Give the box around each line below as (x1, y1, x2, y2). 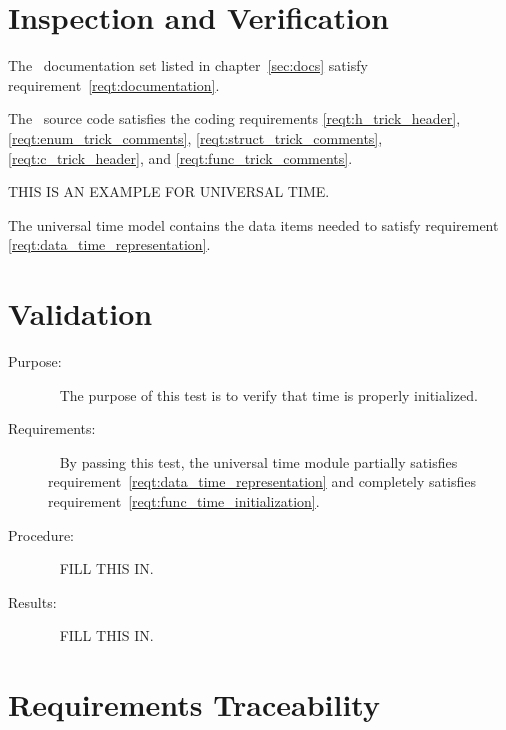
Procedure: (8, 524, 75, 545)
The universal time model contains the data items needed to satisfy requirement (8, 214, 499, 235)
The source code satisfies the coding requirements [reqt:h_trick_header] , (8, 108, 461, 129)
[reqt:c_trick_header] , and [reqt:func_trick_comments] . (8, 147, 353, 168)
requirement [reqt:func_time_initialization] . (48, 490, 320, 511)
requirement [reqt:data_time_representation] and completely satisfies (48, 471, 476, 492)
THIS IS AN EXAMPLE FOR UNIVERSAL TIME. (8, 181, 330, 202)
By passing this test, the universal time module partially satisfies (59, 451, 458, 472)
